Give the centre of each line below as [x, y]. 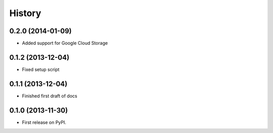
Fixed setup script [41, 69]
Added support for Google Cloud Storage [65, 43]
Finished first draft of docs [50, 96]
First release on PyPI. [44, 122]
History [25, 13]
